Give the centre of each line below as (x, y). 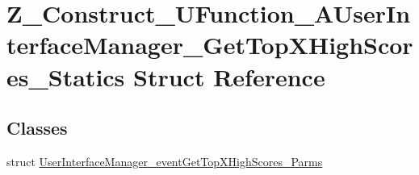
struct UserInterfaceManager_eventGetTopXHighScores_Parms (165, 161)
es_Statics (66, 76)
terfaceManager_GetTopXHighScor (210, 45)
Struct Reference (229, 76)
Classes (37, 128)
